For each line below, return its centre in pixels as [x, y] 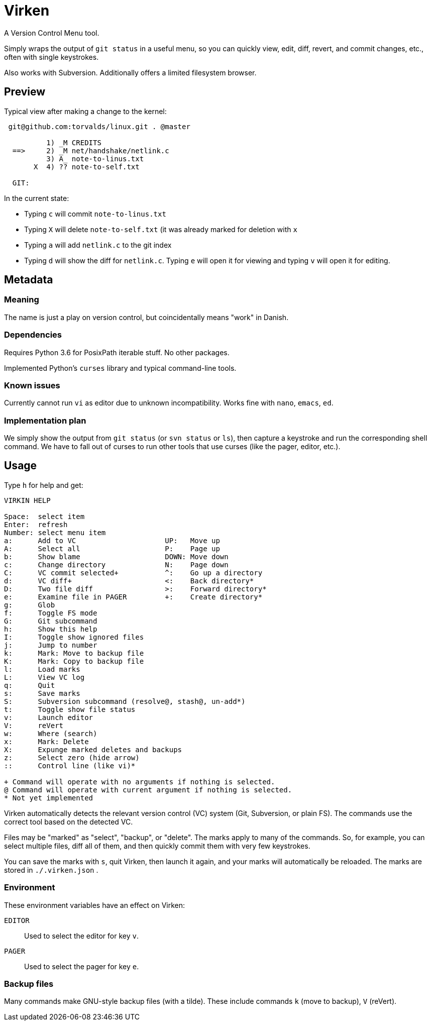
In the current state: [37, 198]
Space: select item [44, 516]
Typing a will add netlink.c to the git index [98, 245]
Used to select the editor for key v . [81, 936]
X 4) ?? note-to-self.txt [87, 167]
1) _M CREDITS [74, 142]
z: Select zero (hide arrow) [72, 757]
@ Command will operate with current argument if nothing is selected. [148, 790]
